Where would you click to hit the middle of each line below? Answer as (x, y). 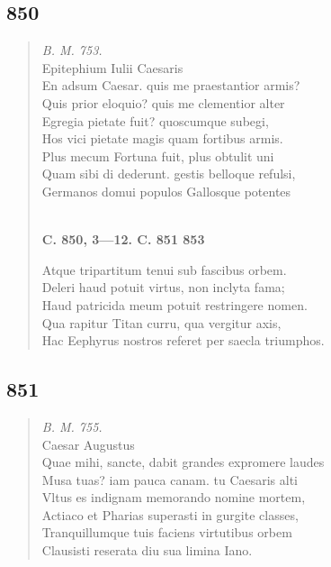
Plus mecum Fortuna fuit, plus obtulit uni (158, 155)
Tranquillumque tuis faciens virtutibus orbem (167, 532)
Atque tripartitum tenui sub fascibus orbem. (164, 269)
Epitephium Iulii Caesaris (112, 67)
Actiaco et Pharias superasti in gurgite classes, (170, 514)
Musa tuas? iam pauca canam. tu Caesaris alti (170, 479)
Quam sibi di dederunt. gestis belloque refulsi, (169, 174)
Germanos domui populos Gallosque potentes (166, 191)
